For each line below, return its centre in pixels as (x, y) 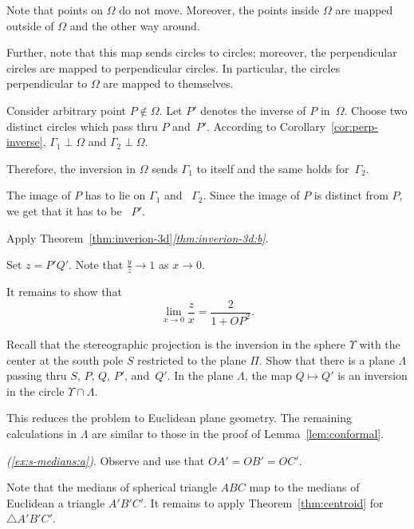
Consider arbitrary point (66, 110)
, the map (268, 375)
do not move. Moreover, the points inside (219, 10)
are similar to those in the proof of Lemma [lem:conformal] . (238, 433)
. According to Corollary (266, 126)
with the (380, 343)
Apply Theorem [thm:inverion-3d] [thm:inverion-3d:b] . (138, 237)
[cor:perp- (355, 126)
